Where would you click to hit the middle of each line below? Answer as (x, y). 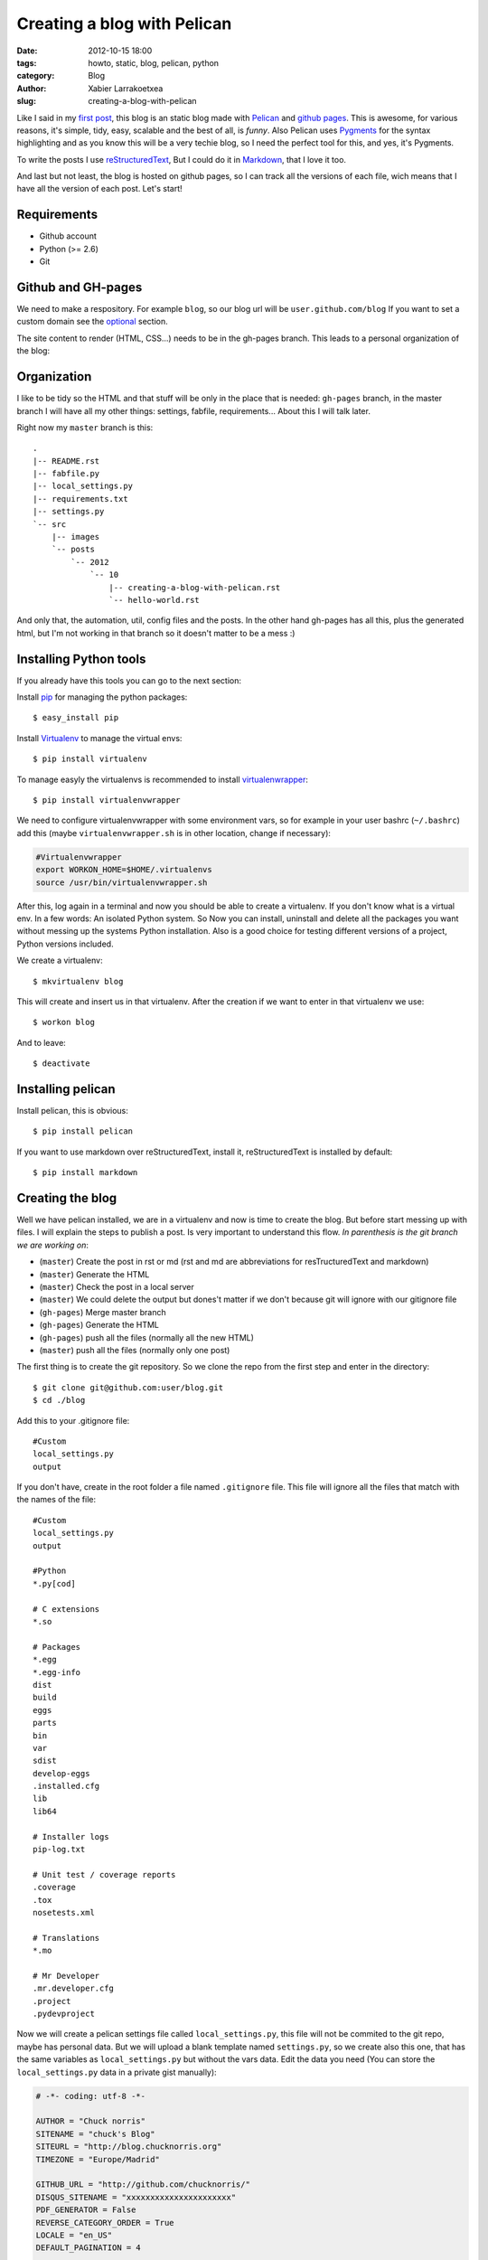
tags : (27, 62)
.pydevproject (64, 2014)
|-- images (75, 537)
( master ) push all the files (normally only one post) (135, 1350)
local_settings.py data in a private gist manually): (117, 2072)
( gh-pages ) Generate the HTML (99, 1325)
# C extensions (66, 1609)
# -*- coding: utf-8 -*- (91, 2096)
